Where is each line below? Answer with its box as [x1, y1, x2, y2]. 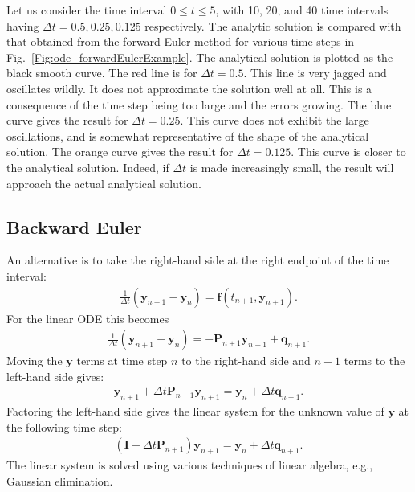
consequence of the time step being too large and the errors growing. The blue [6, 96, 392, 113]
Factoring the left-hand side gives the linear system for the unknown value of [6, 403, 384, 420]
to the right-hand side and [181, 352, 311, 369]
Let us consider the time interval [6, 2, 167, 18]
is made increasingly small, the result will [189, 158, 394, 175]
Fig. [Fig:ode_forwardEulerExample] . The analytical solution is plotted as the [6, 48, 393, 65]
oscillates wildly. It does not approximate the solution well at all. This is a [6, 80, 372, 96]
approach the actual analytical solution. [6, 174, 201, 191]
